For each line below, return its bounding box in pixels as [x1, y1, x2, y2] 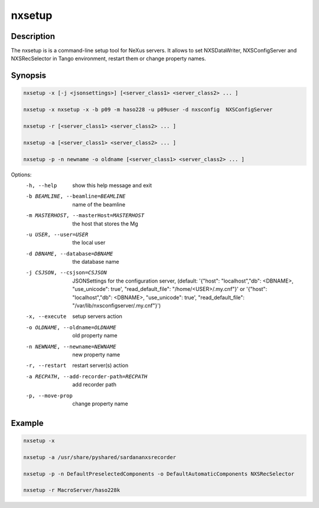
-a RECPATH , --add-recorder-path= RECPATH [25, 373, 148, 380]
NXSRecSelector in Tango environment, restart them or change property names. [11, 55, 206, 62]
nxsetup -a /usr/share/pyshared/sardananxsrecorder [23, 454, 177, 460]
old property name [72, 332, 118, 339]
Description [11, 31, 56, 41]
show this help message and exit [72, 182, 152, 189]
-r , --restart [25, 362, 67, 369]
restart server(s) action [72, 362, 129, 369]
